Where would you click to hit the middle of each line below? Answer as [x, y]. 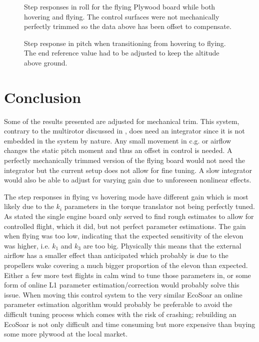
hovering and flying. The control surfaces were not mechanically [122, 16]
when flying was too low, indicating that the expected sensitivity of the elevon [124, 236]
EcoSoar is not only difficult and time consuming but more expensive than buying [130, 324]
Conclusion [43, 97]
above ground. [46, 62]
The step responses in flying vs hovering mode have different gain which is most [126, 196]
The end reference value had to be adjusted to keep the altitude [122, 53]
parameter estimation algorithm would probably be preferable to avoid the [118, 304]
